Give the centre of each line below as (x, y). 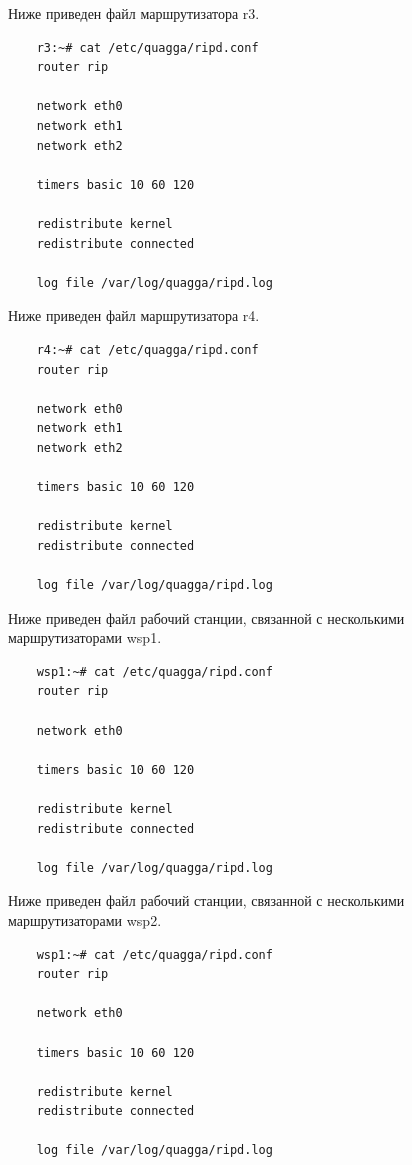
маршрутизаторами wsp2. (85, 919)
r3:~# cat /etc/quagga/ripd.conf (147, 47)
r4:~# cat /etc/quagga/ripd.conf (147, 349)
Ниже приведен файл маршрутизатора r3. (134, 13)
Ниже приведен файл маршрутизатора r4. (134, 315)
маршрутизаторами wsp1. (85, 637)
